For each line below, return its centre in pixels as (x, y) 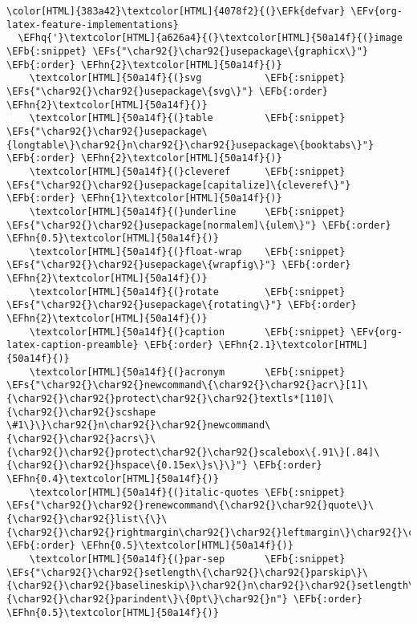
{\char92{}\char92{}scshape (81, 412)
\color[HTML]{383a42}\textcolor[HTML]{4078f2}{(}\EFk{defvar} (176, 11)
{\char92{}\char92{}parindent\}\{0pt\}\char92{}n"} (147, 599)
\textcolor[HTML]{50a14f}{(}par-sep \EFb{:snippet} (187, 559)
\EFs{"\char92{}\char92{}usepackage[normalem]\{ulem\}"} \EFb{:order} (199, 225)
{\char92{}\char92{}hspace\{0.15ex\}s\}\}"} (127, 466)
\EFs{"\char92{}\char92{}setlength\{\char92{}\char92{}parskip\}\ (188, 572)
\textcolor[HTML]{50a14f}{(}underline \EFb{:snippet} (187, 211)
